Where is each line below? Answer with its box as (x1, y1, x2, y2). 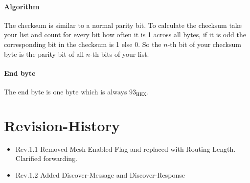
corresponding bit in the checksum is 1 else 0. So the (4, 39, 161, 49)
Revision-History (4, 115, 120, 135)
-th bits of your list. (90, 48, 149, 59)
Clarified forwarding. (15, 153, 77, 163)
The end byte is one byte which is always (4, 86, 127, 96)
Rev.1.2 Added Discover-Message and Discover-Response (15, 169, 185, 180)
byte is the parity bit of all (4, 48, 84, 59)
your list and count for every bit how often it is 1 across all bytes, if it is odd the (4, 29, 246, 40)
